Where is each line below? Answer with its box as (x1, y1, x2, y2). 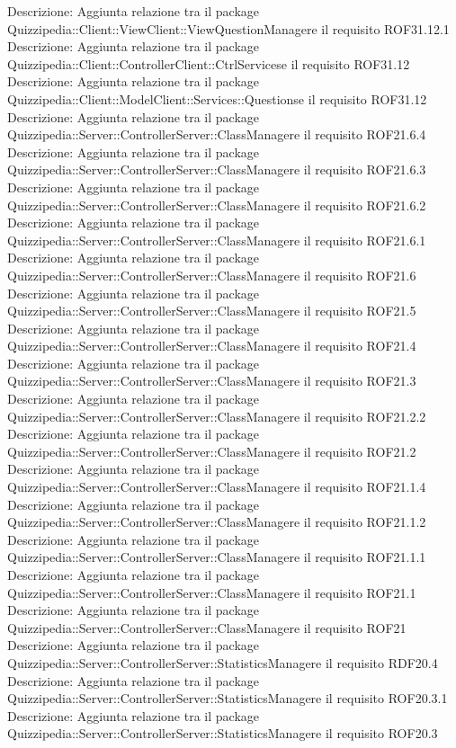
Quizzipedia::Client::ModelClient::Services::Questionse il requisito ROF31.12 (7, 89, 427, 108)
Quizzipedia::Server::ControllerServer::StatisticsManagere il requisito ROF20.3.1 (7, 689, 448, 708)
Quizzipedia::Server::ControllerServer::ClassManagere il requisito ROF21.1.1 (7, 548, 426, 566)
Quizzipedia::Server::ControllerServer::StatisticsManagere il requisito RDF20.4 (7, 653, 438, 672)
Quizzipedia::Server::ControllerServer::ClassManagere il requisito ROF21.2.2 (7, 406, 426, 425)
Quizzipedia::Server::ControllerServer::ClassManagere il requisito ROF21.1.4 (7, 477, 426, 496)
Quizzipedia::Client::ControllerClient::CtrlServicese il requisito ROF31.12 (7, 54, 410, 73)
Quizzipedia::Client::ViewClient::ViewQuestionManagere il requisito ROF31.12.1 (7, 19, 450, 38)
